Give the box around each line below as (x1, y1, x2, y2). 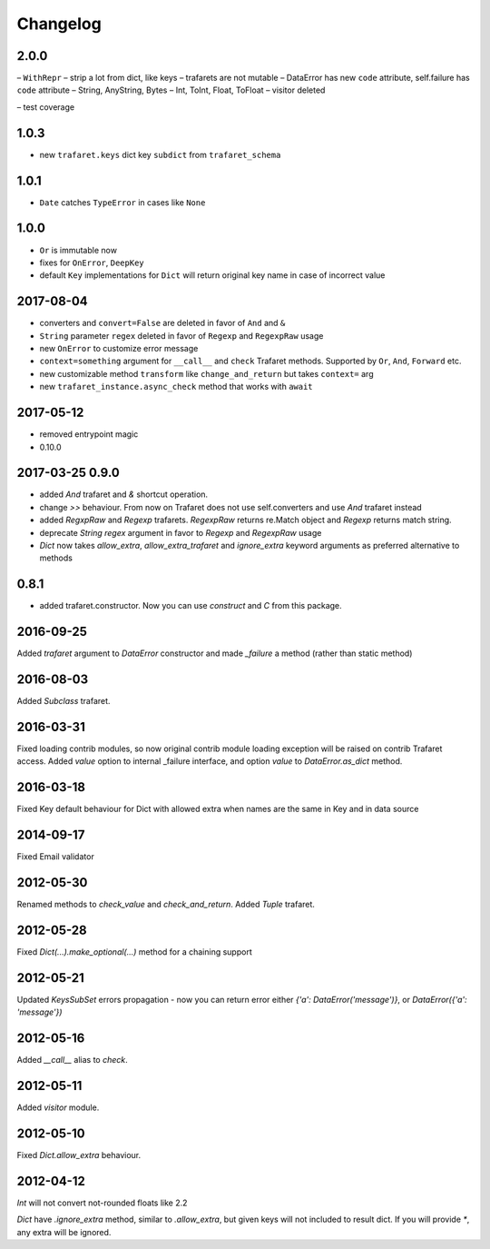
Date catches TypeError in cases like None (39, 196, 206, 208)
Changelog (16, 14, 102, 34)
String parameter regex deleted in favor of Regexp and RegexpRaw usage (39, 330, 324, 341)
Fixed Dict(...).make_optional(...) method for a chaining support (16, 947, 253, 957)
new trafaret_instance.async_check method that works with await (39, 382, 313, 392)
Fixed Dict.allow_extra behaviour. (16, 1150, 142, 1161)
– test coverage (16, 101, 75, 113)
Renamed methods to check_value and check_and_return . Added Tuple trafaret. (16, 899, 315, 910)
